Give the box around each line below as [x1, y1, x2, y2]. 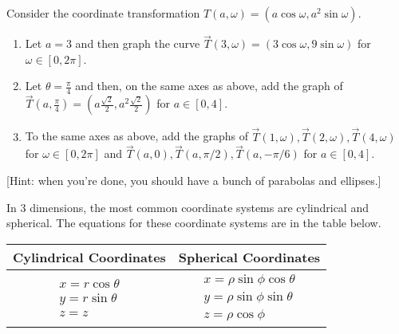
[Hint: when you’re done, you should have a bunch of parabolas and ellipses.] [6, 172, 381, 189]
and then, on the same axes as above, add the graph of [75, 77, 343, 94]
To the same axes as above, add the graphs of [25, 128, 248, 144]
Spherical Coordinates [178, 247, 321, 266]
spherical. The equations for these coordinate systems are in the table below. [6, 214, 381, 231]
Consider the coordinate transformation [6, 5, 200, 21]
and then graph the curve [75, 35, 200, 52]
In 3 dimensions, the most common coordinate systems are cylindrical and [6, 198, 369, 215]
